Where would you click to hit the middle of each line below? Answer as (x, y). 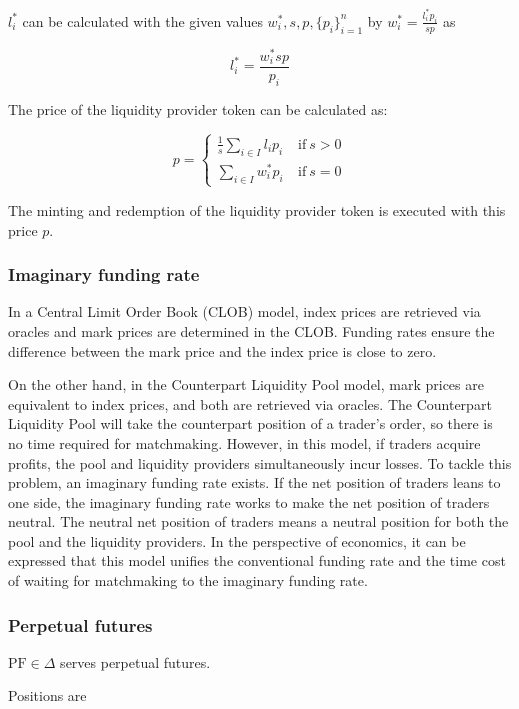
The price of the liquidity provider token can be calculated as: (198, 108)
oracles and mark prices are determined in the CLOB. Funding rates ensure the (251, 330)
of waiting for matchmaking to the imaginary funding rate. (188, 580)
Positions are (47, 695)
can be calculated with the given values (142, 20)
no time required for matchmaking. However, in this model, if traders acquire (244, 442)
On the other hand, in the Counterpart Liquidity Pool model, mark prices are (246, 384)
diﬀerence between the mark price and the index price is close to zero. (222, 350)
